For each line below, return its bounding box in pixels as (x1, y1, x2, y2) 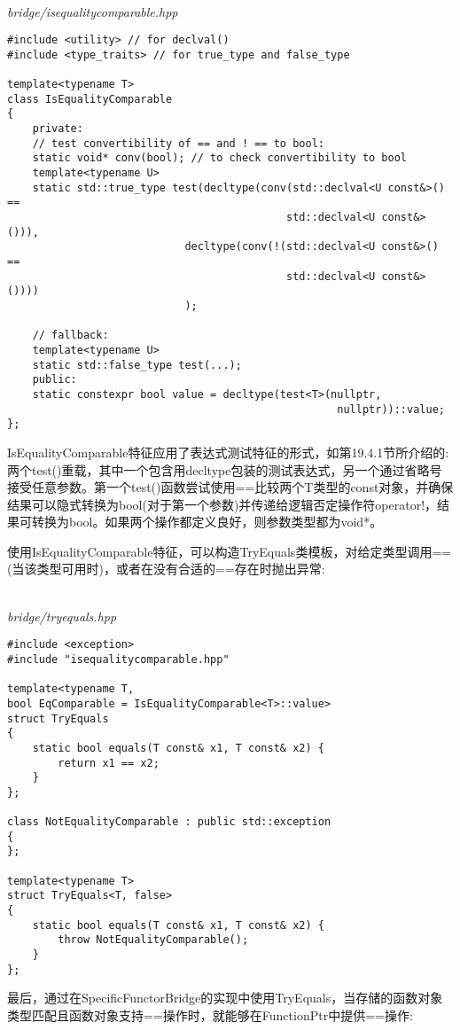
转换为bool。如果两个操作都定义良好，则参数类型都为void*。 (31, 512, 383, 531)
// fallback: (32, 329, 109, 342)
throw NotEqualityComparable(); (58, 933, 249, 947)
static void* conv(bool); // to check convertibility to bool (32, 152, 408, 165)
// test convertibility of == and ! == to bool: (32, 137, 324, 150)
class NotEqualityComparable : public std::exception (7, 815, 331, 829)
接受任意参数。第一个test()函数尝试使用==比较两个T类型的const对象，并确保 (7, 478, 454, 496)
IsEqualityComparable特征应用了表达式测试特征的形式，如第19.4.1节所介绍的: (7, 442, 449, 461)
